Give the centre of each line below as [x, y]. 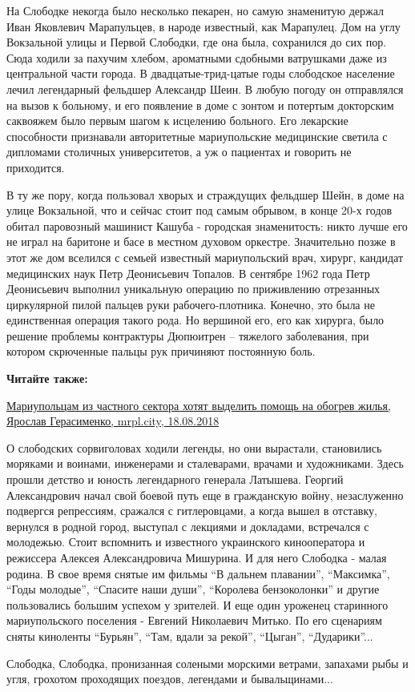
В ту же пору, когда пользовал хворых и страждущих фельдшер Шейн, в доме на [205, 194]
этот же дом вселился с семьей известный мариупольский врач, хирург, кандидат [205, 257]
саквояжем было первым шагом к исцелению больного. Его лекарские [177, 121]
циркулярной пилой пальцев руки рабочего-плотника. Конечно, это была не [191, 304]
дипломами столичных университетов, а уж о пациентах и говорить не [179, 152]
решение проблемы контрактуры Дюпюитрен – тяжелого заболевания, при [188, 335]
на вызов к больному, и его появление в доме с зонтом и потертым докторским [200, 105]
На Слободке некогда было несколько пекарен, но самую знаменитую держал [195, 10]
